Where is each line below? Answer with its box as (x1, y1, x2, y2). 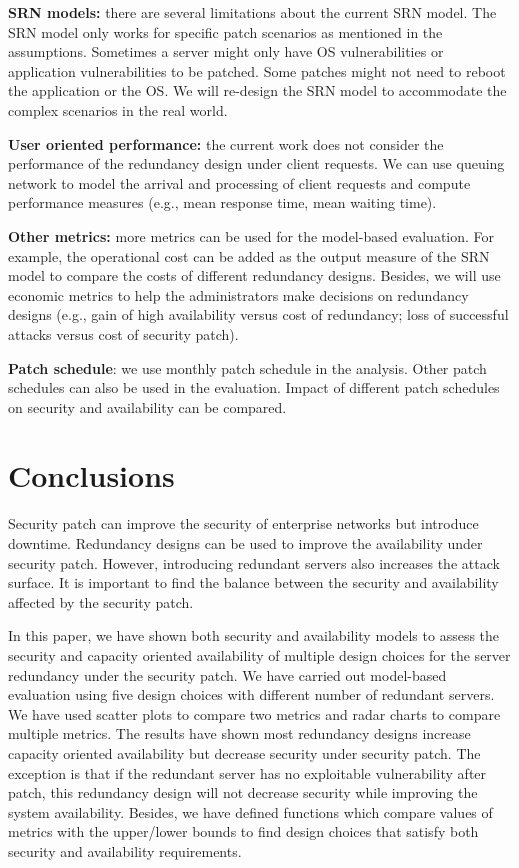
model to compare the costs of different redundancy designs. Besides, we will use (8, 265, 501, 286)
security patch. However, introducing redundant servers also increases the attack (8, 552, 500, 573)
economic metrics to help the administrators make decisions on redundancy (8, 284, 469, 305)
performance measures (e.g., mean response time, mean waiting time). (8, 192, 437, 213)
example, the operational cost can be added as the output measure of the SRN (8, 245, 490, 266)
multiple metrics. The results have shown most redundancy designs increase (8, 723, 471, 744)
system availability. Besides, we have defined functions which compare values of (8, 801, 493, 822)
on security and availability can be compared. (8, 396, 287, 417)
